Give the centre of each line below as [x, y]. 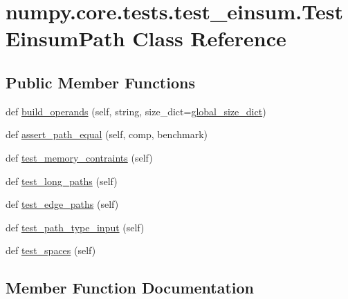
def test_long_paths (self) [62, 181]
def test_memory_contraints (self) [79, 157]
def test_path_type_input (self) [75, 227]
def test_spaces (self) [51, 250]
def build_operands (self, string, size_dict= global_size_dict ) [136, 111]
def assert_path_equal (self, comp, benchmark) [107, 134]
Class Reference [209, 38]
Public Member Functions [100, 82]
